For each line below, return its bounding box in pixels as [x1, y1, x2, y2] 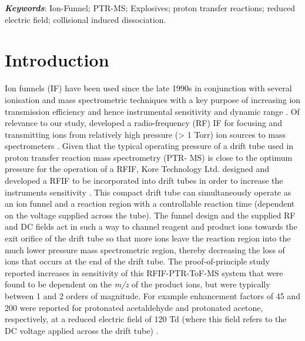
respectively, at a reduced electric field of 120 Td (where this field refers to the [5, 313, 287, 325]
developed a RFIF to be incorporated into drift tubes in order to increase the [5, 174, 283, 187]
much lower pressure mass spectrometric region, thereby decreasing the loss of [5, 243, 285, 256]
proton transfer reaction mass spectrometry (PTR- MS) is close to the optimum [5, 151, 293, 163]
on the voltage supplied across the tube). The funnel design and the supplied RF [5, 208, 296, 221]
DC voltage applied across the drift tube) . [5, 324, 159, 336]
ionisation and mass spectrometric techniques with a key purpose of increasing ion [5, 93, 301, 105]
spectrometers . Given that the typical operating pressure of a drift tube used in [5, 140, 294, 152]
